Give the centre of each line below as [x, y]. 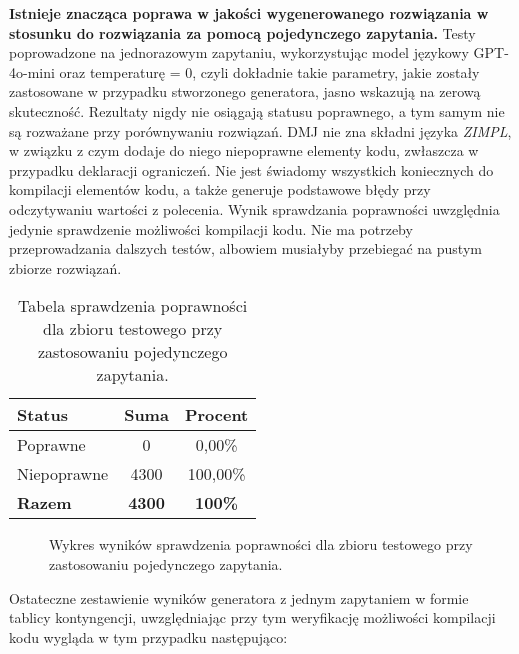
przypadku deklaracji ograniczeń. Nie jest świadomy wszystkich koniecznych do [251, 169]
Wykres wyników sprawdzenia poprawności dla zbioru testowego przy [261, 544]
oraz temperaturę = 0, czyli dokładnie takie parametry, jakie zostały [269, 71]
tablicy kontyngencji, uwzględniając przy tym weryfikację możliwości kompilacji [252, 617]
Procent [216, 415]
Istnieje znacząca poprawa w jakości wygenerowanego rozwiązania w [249, 13]
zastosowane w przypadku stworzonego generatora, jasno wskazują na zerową [245, 91]
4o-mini [32, 71]
